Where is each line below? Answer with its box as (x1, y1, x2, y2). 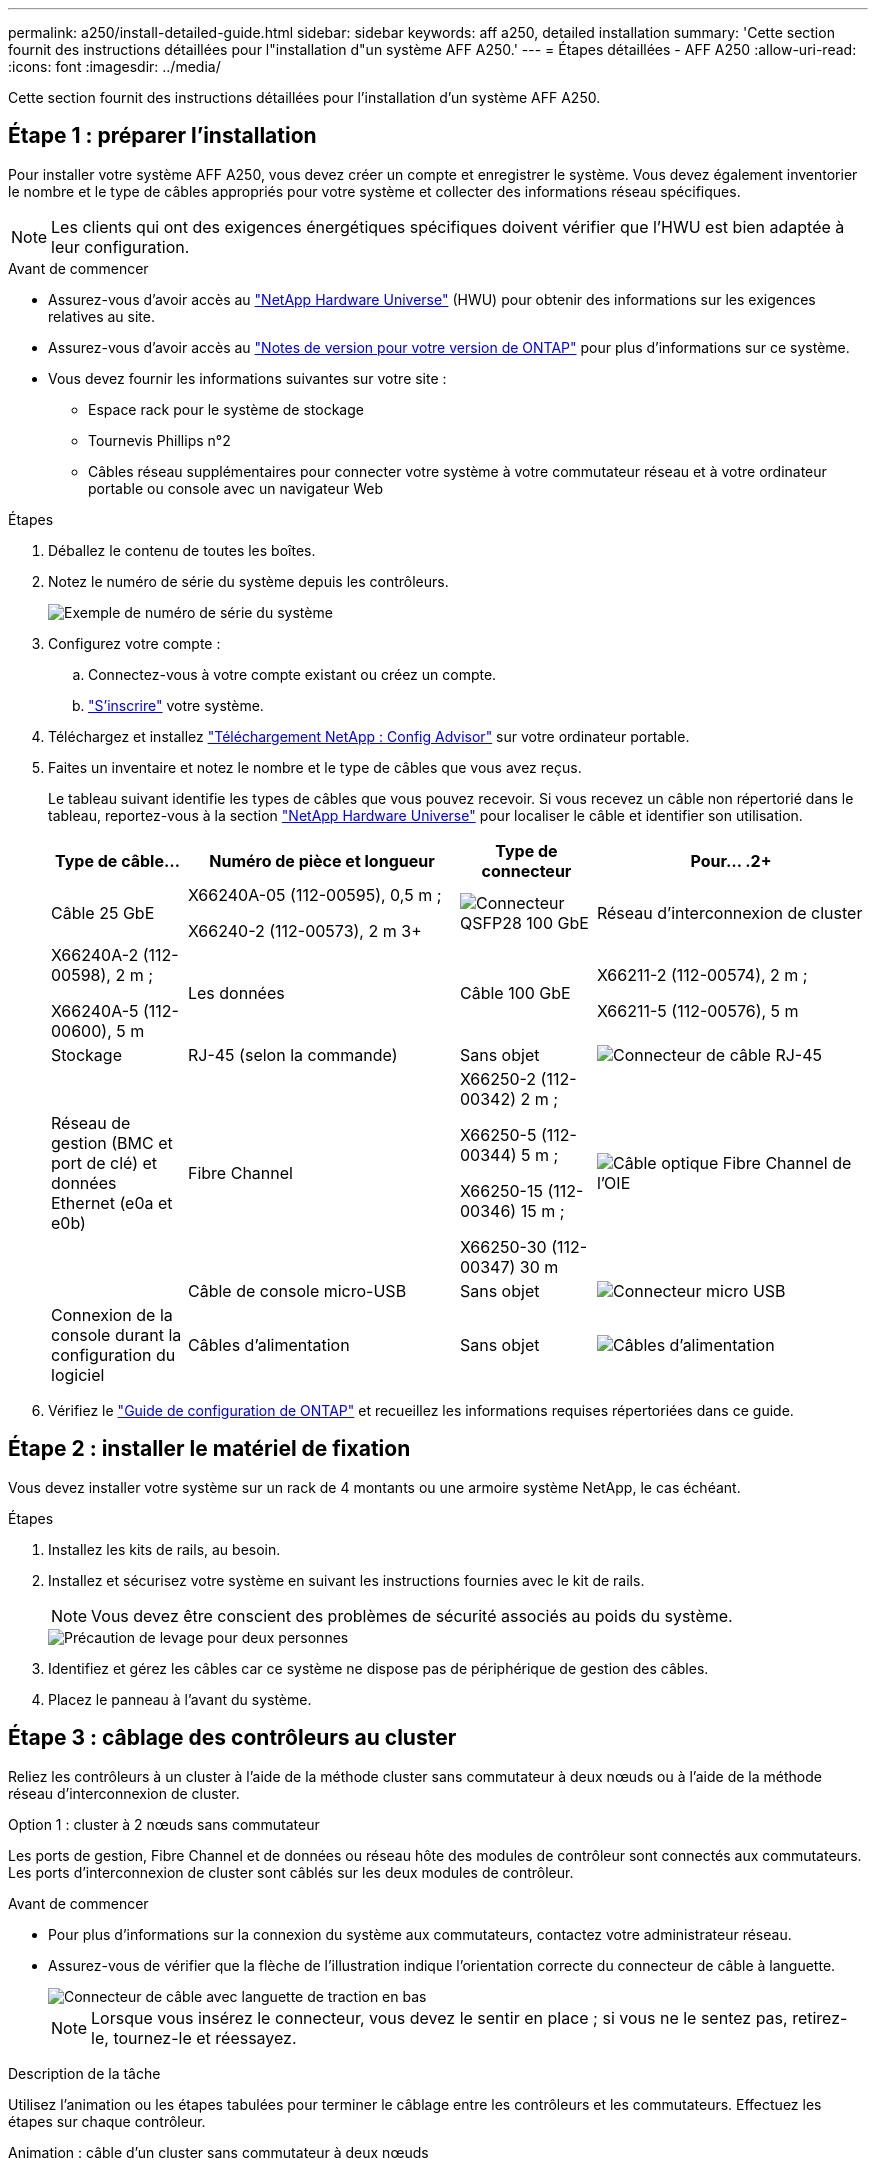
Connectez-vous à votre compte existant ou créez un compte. (88, 665, 497, 683)
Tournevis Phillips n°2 (88, 431, 231, 449)
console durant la (51, 1324, 182, 1345)
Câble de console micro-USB (187, 1280, 407, 1301)
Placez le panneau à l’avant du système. (48, 1690, 312, 1708)
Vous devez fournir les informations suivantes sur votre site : (48, 369, 447, 387)
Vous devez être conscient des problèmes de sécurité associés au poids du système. (91, 1605, 733, 1626)
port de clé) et (51, 1152, 158, 1173)
